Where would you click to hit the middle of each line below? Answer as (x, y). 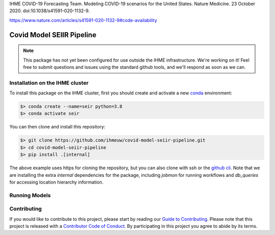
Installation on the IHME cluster (49, 83)
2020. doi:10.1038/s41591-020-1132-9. (50, 11)
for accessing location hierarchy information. (57, 182)
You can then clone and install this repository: (57, 127)
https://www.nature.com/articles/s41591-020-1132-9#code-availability (83, 20)
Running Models (30, 195)
